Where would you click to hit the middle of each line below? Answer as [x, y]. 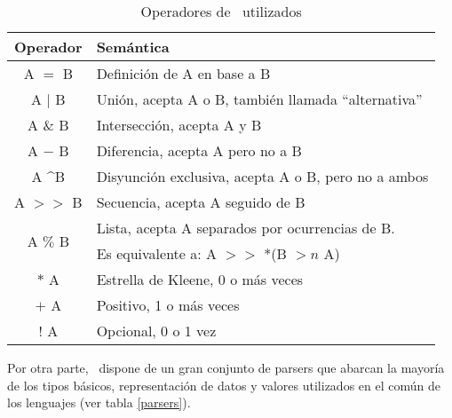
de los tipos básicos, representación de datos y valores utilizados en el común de [224, 385]
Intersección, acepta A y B [179, 125]
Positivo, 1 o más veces [168, 305]
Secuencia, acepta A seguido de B [201, 202]
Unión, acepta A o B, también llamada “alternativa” [259, 99]
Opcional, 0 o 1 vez [156, 331]
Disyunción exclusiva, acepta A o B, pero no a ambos [262, 176]
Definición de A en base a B [183, 73]
